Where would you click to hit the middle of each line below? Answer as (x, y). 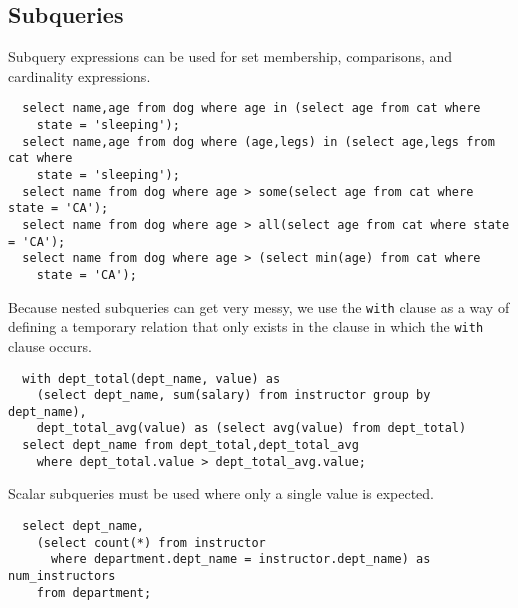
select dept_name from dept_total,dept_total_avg (190, 445)
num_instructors (62, 576)
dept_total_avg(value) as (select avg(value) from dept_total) (251, 428)
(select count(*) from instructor (151, 542)
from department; (94, 592)
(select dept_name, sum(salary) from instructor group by (233, 395)
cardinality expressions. (79, 75)
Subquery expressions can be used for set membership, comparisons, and (230, 56)
